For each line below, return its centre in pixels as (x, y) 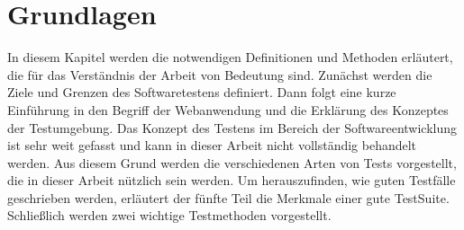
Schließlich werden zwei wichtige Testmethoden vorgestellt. (169, 215)
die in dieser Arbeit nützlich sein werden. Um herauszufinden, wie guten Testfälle (232, 180)
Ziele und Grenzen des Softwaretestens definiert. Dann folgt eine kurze (202, 92)
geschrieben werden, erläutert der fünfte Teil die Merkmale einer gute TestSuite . (228, 197)
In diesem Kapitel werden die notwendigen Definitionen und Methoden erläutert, (230, 57)
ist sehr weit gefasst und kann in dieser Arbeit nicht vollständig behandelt (212, 145)
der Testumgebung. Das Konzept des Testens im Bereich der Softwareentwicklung (232, 127)
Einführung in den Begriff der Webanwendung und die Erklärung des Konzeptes (228, 109)
